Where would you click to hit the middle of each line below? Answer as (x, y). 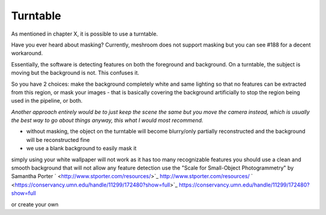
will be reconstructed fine (58, 140)
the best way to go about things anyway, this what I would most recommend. (107, 120)
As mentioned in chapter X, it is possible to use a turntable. (85, 34)
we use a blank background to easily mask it (81, 149)
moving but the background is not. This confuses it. (75, 73)
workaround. (27, 53)
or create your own (35, 204)
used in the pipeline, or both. (47, 101)
